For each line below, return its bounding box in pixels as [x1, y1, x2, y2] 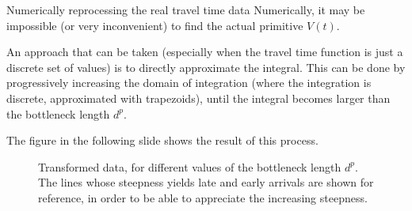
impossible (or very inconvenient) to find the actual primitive [6, 17, 303, 33]
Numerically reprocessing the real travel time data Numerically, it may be [6, 2, 365, 17]
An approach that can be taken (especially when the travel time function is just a [6, 43, 403, 60]
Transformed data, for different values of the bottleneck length [38, 158, 341, 175]
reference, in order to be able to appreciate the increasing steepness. [38, 189, 368, 205]
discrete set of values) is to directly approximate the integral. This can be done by [6, 58, 406, 75]
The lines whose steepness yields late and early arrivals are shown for [38, 174, 374, 190]
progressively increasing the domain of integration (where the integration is [6, 74, 372, 91]
